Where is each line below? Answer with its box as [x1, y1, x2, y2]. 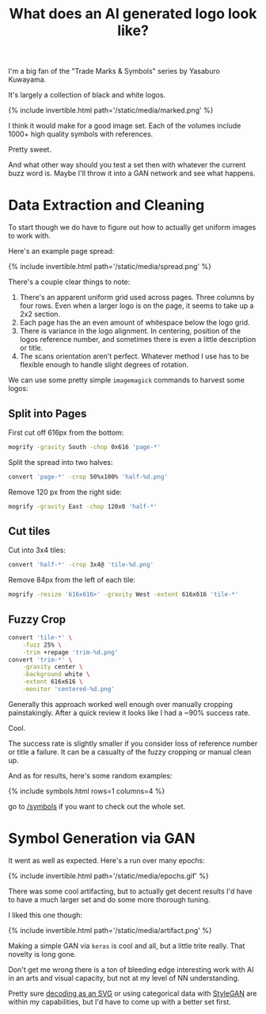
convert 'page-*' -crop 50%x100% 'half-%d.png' [8, 473, 169, 481]
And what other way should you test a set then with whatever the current [8, 160, 246, 170]
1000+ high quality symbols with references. [8, 129, 154, 139]
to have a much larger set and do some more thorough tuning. [8, 894, 211, 905]
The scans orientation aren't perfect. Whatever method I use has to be [19, 351, 249, 361]
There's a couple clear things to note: [8, 277, 131, 286]
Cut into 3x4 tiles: [8, 545, 66, 555]
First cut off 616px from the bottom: [8, 428, 124, 437]
